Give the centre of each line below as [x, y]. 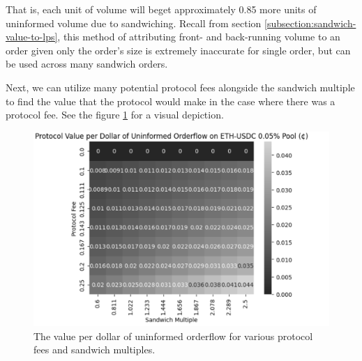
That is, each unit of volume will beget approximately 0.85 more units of [161, 9]
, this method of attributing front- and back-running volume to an [199, 37]
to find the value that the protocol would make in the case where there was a [171, 101]
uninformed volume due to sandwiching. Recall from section [134, 23]
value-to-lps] [32, 37]
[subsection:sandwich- [310, 23]
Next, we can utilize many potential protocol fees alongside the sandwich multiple [180, 87]
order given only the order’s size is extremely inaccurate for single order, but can [178, 50]
